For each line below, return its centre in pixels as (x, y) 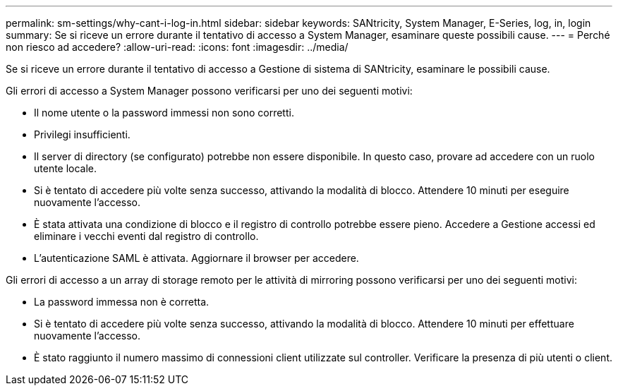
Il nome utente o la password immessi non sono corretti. (164, 113)
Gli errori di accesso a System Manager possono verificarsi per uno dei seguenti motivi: (209, 91)
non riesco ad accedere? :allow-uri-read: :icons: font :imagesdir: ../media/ (177, 47)
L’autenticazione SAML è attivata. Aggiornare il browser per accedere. (196, 258)
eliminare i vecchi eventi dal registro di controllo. (146, 236)
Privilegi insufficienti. (82, 134)
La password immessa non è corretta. (122, 302)
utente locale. (66, 168)
